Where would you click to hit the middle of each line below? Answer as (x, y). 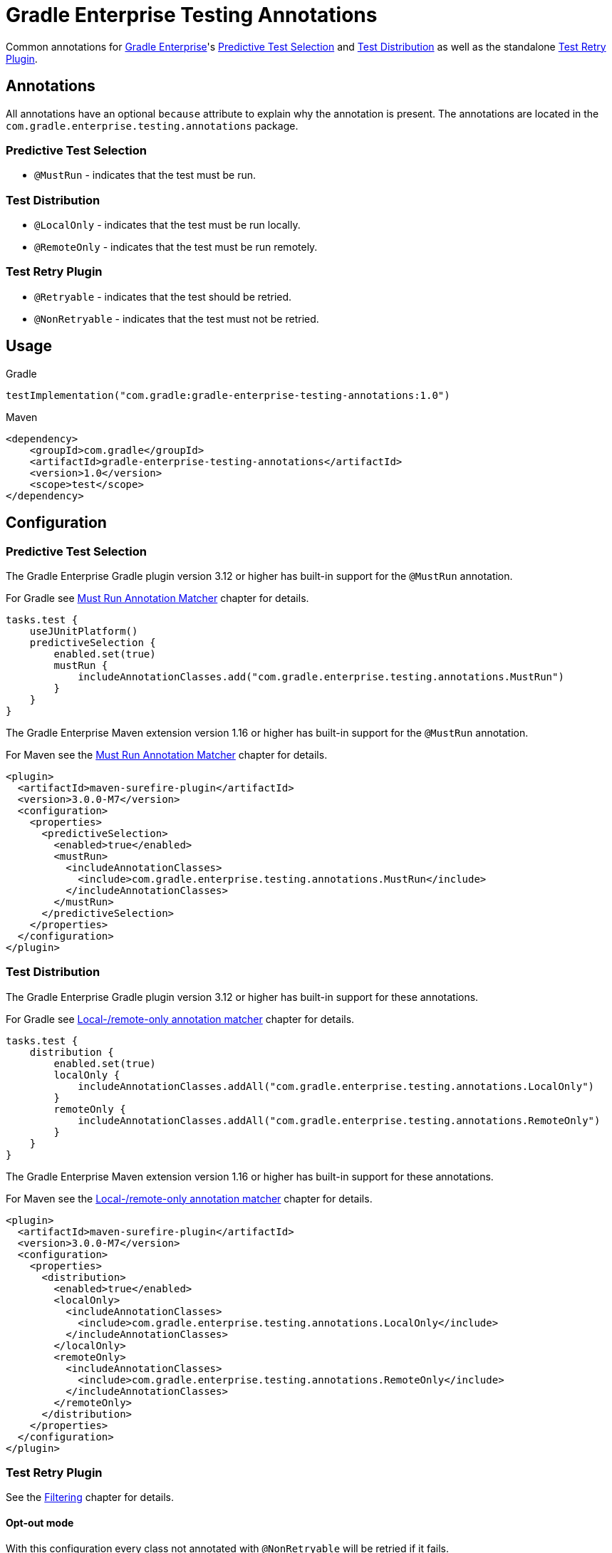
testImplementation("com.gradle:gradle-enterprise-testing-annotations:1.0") (228, 395)
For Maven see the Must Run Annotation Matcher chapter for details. (167, 754)
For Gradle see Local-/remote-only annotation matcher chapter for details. (180, 1019)
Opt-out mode (40, 1523)
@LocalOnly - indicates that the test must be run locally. (167, 225)
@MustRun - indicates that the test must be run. (145, 175)
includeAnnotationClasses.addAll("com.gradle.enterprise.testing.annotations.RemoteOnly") (339, 1120)
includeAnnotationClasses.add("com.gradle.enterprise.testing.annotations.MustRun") (321, 676)
